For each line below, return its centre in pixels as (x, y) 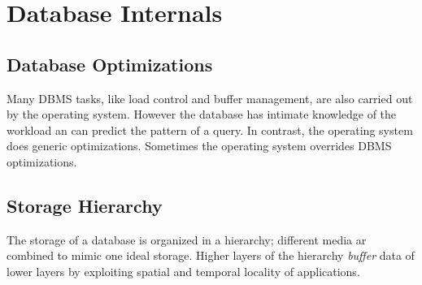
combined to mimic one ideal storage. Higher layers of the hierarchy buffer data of (211, 255)
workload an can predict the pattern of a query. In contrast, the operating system (210, 130)
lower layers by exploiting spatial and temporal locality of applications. (183, 271)
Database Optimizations (110, 64)
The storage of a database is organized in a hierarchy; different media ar (187, 239)
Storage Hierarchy (85, 205)
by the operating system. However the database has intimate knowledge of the (202, 114)
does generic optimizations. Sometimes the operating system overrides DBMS (199, 146)
